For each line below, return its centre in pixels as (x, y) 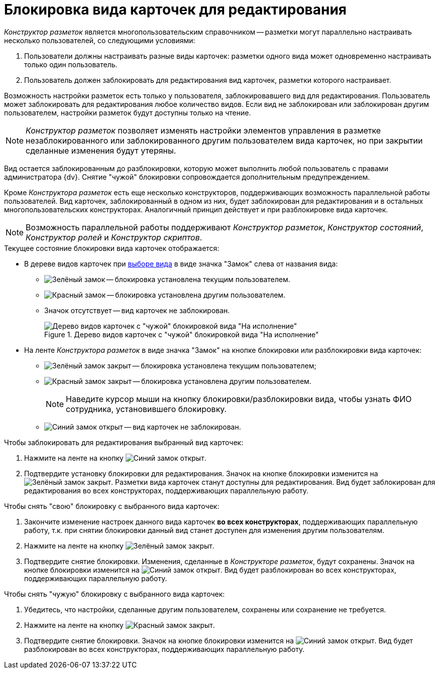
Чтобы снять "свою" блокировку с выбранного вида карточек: (112, 506)
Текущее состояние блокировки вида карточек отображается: (112, 248)
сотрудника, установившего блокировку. (146, 409)
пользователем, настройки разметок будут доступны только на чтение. (128, 112)
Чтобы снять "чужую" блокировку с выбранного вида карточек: (115, 594)
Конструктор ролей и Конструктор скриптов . (114, 237)
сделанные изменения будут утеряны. (101, 150)
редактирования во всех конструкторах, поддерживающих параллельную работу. (167, 490)
